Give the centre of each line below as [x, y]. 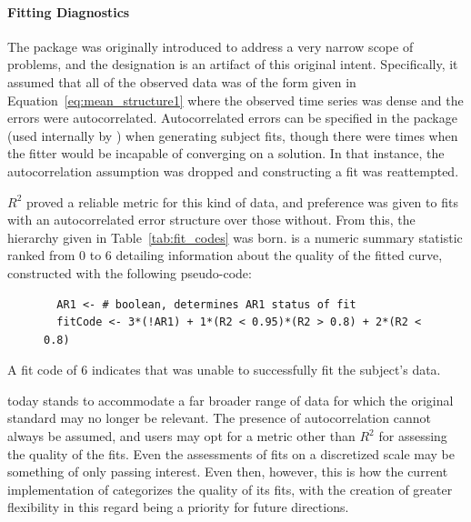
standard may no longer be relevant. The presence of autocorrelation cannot [219, 418]
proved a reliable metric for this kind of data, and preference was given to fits [242, 201]
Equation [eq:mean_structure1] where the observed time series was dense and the [235, 100]
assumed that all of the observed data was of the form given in [182, 81]
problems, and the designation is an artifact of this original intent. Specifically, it [233, 64]
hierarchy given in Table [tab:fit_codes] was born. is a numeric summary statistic [235, 237]
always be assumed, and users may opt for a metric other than [181, 436]
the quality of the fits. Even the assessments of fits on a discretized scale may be [231, 453]
